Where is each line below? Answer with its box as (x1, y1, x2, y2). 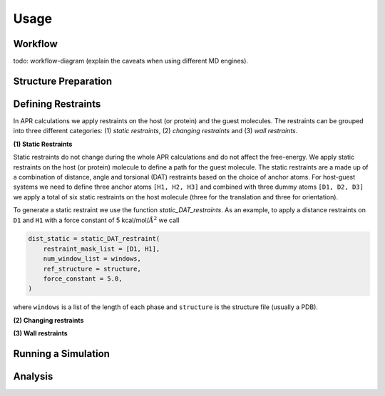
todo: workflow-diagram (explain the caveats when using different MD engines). (13, 57, 249, 66)
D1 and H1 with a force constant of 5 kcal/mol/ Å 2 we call (13, 214, 180, 224)
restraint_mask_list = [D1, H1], (43, 244, 160, 253)
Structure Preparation (13, 75, 113, 87)
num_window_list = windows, (43, 255, 142, 263)
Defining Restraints (13, 98, 101, 110)
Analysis (13, 370, 53, 382)
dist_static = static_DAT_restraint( (28, 235, 160, 243)
